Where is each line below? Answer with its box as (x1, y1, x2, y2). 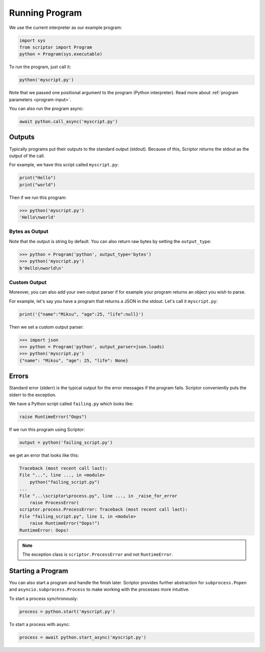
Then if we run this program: (9, 194, 67, 200)
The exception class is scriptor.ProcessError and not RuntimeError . (22, 551, 173, 557)
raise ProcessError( (29, 500, 79, 505)
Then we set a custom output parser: (9, 324, 84, 330)
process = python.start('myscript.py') (19, 609, 115, 614)
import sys (19, 37, 46, 43)
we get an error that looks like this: (9, 452, 79, 459)
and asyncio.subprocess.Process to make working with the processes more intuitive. (9, 587, 190, 593)
